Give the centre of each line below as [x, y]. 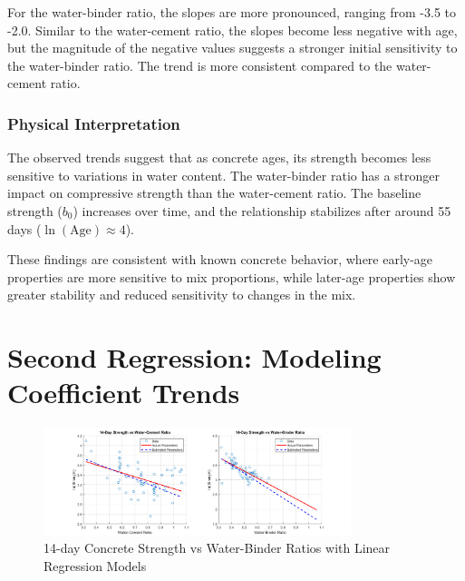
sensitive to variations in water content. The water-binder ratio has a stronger [224, 175]
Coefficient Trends [124, 393]
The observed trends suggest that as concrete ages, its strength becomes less [219, 158]
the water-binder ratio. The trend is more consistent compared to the [200, 65]
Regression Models [95, 565]
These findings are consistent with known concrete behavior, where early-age [220, 259]
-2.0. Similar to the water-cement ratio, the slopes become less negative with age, [232, 30]
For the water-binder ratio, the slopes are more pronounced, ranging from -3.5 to [232, 12]
